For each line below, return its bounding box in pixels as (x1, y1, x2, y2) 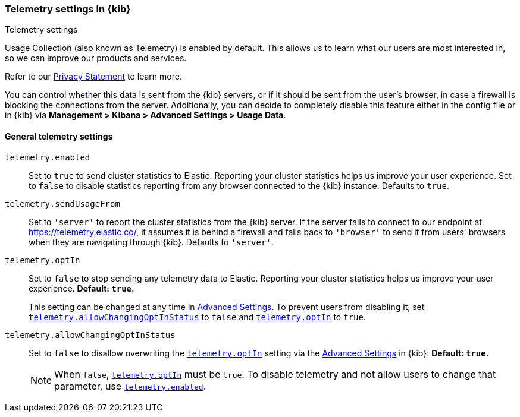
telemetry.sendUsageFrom (5, 198, 120, 208)
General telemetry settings (5, 131, 113, 141)
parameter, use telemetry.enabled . (54, 380, 206, 392)
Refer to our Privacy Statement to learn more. (5, 71, 182, 82)
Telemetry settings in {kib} (5, 3, 131, 15)
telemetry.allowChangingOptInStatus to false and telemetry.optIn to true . (29, 311, 366, 322)
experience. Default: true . (29, 283, 134, 293)
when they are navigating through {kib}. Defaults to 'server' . (29, 236, 274, 247)
